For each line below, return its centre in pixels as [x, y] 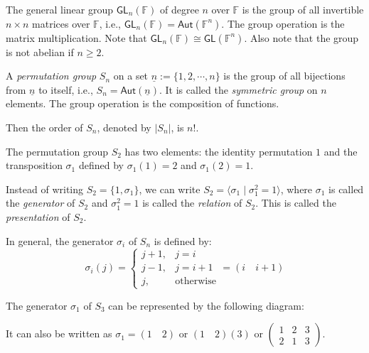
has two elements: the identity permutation [219, 151]
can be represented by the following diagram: [206, 305]
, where [296, 189]
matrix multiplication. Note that [76, 37]
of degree [179, 9]
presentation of [38, 216]
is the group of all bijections [284, 76]
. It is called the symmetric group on [239, 89]
